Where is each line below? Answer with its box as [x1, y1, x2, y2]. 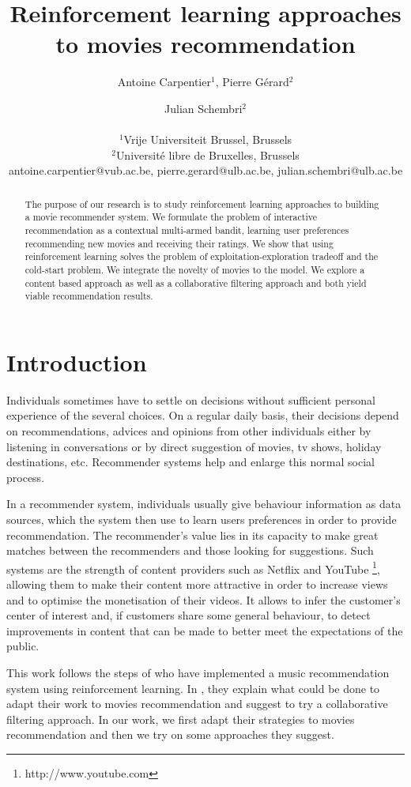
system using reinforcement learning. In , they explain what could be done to [6, 680, 380, 696]
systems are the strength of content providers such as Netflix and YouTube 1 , [6, 558, 380, 577]
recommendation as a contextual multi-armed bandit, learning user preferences [25, 223, 349, 236]
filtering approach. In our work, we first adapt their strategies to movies [6, 710, 355, 727]
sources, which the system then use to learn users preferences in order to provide [6, 511, 397, 528]
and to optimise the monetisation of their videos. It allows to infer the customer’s [6, 591, 401, 608]
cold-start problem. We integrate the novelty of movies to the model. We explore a [25, 262, 365, 276]
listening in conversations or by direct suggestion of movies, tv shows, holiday [6, 438, 382, 454]
